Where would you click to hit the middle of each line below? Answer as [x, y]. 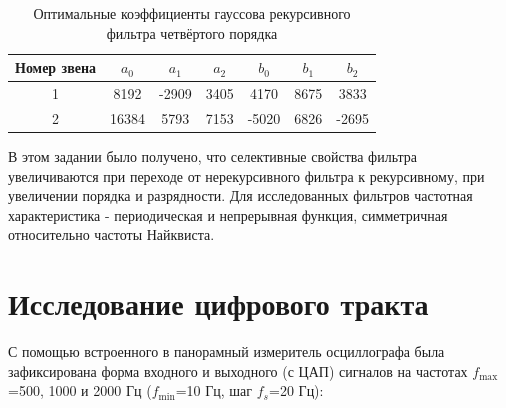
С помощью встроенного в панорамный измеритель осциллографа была [226, 351]
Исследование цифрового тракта [218, 303]
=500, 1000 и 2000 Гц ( [80, 390]
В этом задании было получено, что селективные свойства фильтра [212, 155]
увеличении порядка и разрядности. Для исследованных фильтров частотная [240, 195]
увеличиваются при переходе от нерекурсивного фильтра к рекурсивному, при [246, 175]
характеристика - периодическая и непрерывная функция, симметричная [228, 214]
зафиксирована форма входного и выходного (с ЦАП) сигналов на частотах [238, 370]
